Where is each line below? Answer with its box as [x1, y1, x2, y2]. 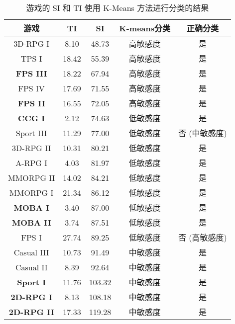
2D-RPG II [8, 306, 54, 318]
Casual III [13, 246, 49, 258]
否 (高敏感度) [178, 232, 227, 243]
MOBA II [11, 216, 51, 228]
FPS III [15, 67, 47, 79]
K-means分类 [119, 22, 171, 34]
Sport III [16, 127, 47, 139]
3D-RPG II [12, 142, 51, 154]
